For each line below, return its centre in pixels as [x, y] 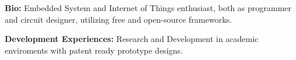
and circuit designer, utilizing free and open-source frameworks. [118, 19]
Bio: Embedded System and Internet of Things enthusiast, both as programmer [148, 8]
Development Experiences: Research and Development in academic [132, 39]
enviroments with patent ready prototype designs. [94, 50]
